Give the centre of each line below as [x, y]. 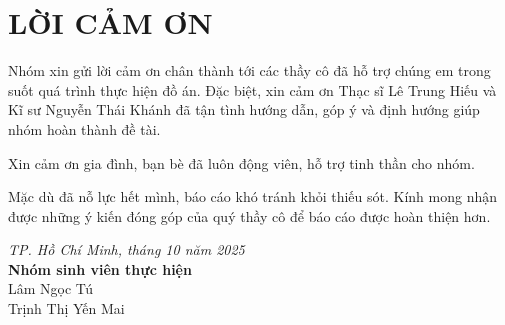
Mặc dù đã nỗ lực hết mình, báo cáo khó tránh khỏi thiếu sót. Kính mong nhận [253, 196]
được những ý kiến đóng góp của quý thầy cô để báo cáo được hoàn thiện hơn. [249, 215]
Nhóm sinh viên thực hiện [100, 268]
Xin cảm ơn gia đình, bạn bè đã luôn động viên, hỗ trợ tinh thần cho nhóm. [241, 162]
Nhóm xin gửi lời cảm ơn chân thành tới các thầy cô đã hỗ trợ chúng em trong [249, 70]
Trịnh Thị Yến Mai [66, 308]
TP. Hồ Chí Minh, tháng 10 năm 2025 [126, 249]
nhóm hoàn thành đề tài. [84, 128]
